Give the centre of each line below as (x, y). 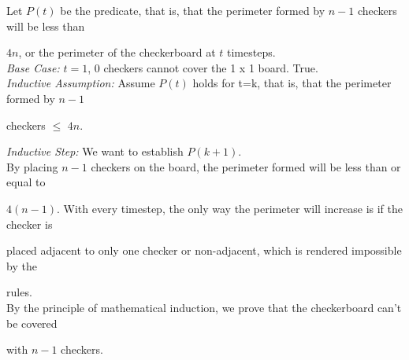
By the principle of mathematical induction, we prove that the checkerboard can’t (204, 307)
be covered (32, 323)
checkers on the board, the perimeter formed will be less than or (246, 166)
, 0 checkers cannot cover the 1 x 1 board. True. (203, 67)
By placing (32, 166)
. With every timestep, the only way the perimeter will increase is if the (230, 208)
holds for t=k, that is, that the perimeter (292, 83)
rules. (19, 292)
